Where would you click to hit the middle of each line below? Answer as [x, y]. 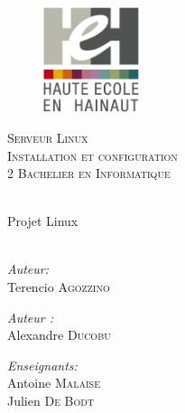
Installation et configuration [92, 155]
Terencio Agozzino [59, 287]
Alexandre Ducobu [59, 335]
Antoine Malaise [54, 383]
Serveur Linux [48, 137]
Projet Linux [43, 221]
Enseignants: [42, 365]
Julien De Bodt [51, 401]
